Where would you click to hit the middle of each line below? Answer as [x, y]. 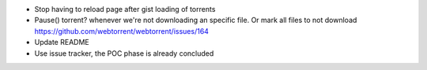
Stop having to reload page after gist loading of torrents [125, 9]
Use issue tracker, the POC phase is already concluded [124, 53]
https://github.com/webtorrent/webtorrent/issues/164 [122, 31]
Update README [62, 42]
